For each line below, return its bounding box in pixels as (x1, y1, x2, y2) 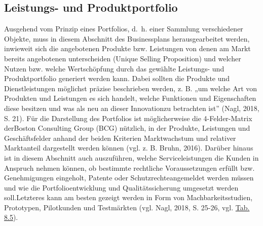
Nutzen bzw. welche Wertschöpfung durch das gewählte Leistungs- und (4, 63, 224, 73)
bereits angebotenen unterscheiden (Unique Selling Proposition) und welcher (4, 53, 241, 63)
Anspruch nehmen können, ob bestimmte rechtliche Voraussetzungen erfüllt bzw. (4, 162, 255, 173)
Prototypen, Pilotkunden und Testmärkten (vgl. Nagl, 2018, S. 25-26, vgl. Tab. (4, 202, 250, 212)
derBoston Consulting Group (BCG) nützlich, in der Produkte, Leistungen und (4, 123, 250, 133)
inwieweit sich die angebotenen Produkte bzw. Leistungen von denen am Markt (4, 43, 251, 54)
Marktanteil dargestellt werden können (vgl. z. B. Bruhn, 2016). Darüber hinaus (4, 142, 253, 153)
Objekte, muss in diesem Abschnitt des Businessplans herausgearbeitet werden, (4, 33, 250, 44)
